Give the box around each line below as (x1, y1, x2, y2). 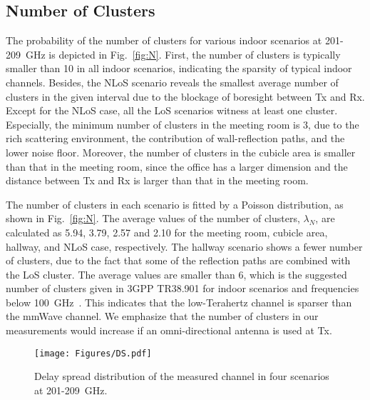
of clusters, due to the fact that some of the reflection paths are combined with (6, 253, 351, 268)
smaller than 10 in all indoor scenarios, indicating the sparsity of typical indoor (6, 61, 352, 76)
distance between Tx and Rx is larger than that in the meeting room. (6, 173, 309, 188)
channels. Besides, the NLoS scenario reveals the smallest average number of (6, 74, 339, 89)
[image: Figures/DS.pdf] (34, 348, 152, 359)
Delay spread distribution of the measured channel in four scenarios (34, 369, 329, 384)
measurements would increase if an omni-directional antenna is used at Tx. (6, 323, 332, 338)
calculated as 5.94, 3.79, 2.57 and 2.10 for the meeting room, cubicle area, (6, 224, 328, 239)
